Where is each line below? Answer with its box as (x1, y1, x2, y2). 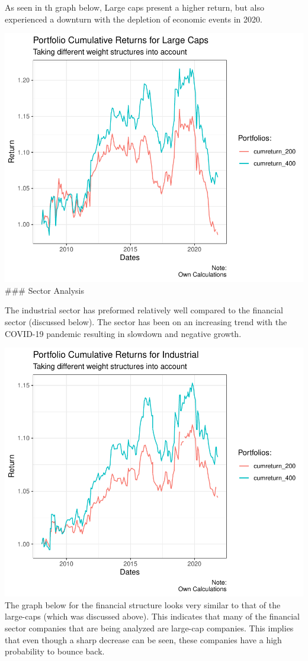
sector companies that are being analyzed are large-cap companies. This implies (5, 621, 294, 634)
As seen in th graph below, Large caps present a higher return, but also (5, 1, 264, 13)
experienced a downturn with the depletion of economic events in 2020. (5, 12, 262, 25)
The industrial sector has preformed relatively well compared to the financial (5, 304, 283, 316)
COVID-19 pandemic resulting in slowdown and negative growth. (5, 327, 242, 339)
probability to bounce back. (5, 645, 105, 657)
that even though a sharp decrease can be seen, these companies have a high (5, 633, 282, 646)
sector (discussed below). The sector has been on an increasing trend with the (5, 315, 287, 328)
